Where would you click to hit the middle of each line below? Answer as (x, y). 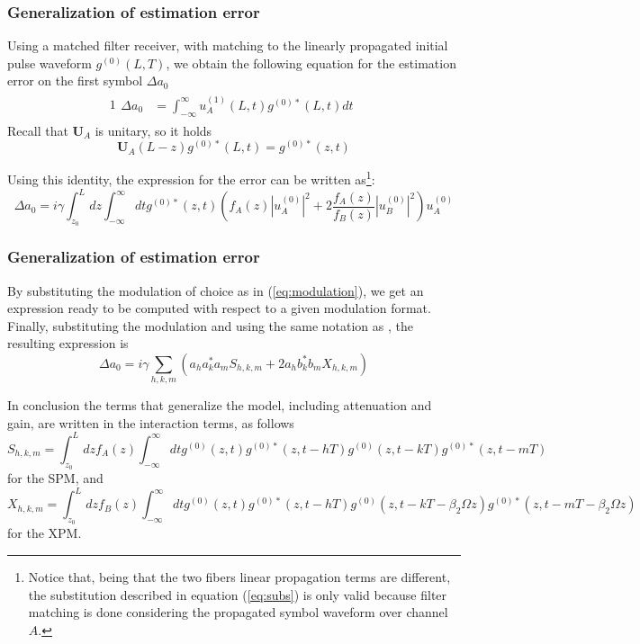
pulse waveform (50, 63)
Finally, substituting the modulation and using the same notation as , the (210, 325)
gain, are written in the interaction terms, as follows (151, 422)
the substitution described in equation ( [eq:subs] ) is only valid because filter (238, 594)
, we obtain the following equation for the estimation (311, 63)
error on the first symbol (75, 80)
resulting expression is (68, 343)
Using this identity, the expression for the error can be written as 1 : (191, 178)
